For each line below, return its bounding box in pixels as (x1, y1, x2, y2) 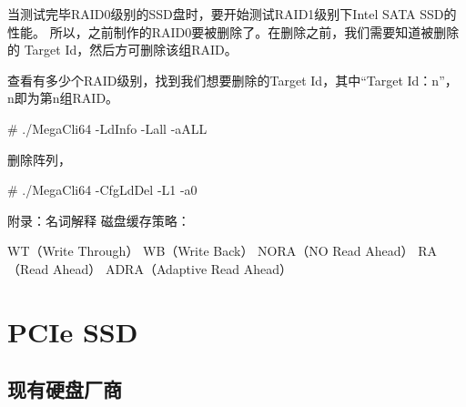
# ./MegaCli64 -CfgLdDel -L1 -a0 (7, 180, 198, 199)
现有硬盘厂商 (7, 375, 122, 403)
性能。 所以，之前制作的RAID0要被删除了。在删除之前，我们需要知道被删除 (7, 22, 460, 41)
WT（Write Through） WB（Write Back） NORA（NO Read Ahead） (7, 241, 414, 260)
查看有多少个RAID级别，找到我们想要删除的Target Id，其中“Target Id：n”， (7, 70, 458, 89)
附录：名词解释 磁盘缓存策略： (7, 210, 190, 229)
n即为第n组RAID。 (7, 88, 119, 107)
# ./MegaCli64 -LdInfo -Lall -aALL (7, 118, 208, 137)
